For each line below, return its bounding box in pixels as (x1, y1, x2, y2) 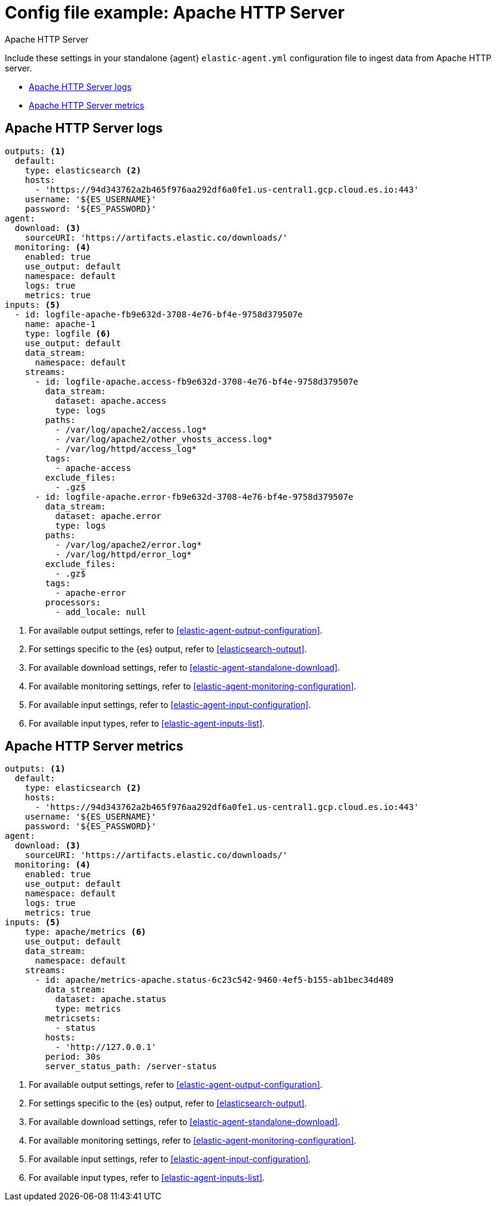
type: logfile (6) (25, 328, 111, 338)
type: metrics (55, 1004, 121, 1014)
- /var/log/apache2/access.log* (55, 424, 207, 434)
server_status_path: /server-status (45, 1061, 217, 1072)
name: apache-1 (25, 319, 96, 329)
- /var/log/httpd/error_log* (55, 549, 192, 559)
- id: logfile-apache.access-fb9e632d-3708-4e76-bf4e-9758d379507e (35, 376, 359, 386)
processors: (45, 597, 101, 607)
